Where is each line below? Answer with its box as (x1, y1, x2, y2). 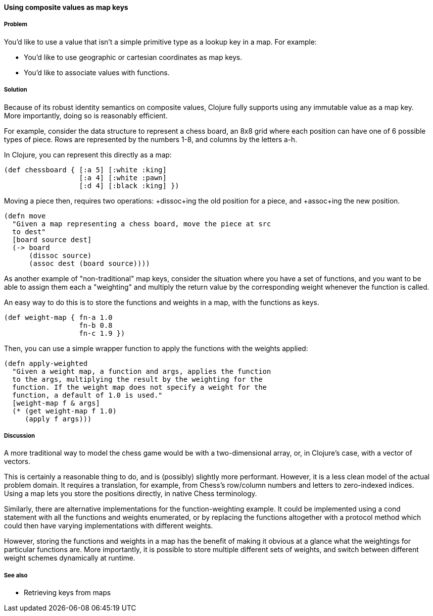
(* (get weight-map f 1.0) (12, 407, 117, 415)
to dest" (12, 227, 46, 236)
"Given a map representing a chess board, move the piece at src (12, 219, 271, 228)
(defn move (4, 211, 46, 220)
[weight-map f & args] (12, 399, 100, 407)
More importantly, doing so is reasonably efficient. (4, 111, 168, 120)
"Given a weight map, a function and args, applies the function (12, 367, 271, 375)
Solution (4, 86, 27, 94)
